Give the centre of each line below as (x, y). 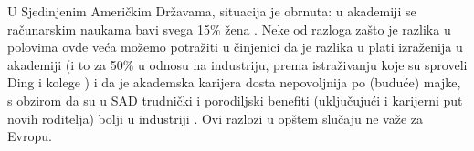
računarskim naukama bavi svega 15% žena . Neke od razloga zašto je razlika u (229, 29)
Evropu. (30, 136)
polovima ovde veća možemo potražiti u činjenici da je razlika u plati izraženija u (235, 47)
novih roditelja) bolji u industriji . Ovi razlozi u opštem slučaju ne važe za (216, 118)
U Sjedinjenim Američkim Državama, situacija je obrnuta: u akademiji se (212, 11)
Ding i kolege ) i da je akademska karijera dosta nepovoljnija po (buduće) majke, (234, 82)
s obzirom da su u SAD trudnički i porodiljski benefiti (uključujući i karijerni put (235, 100)
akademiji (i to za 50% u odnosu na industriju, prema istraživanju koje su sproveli (237, 64)
